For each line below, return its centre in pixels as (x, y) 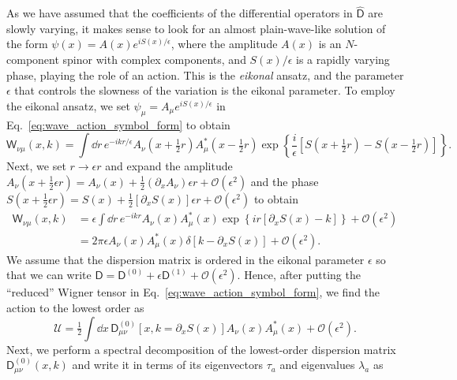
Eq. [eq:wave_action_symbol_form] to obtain (118, 124)
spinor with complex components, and (154, 59)
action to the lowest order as (75, 308)
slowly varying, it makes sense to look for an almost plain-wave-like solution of (196, 28)
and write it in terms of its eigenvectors (168, 365)
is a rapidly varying (343, 59)
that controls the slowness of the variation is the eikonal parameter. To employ (205, 90)
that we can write (49, 275)
